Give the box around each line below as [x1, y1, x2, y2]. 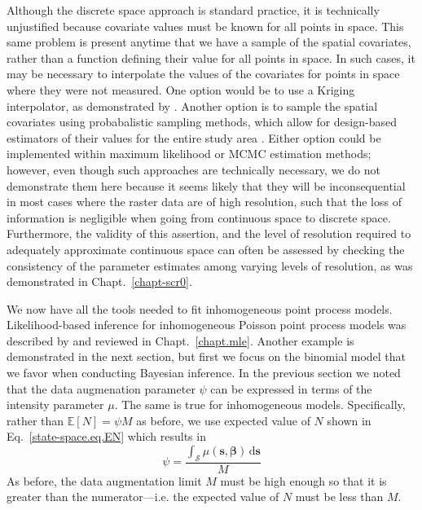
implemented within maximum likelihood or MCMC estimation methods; [7, 145, 371, 162]
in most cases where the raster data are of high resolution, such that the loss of [7, 193, 402, 210]
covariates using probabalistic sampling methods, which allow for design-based [7, 113, 397, 130]
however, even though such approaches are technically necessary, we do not [7, 160, 380, 178]
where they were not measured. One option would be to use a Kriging [7, 81, 355, 98]
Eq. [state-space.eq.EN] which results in [7, 428, 206, 445]
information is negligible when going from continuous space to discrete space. [7, 209, 391, 226]
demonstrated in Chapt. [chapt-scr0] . [7, 273, 192, 290]
